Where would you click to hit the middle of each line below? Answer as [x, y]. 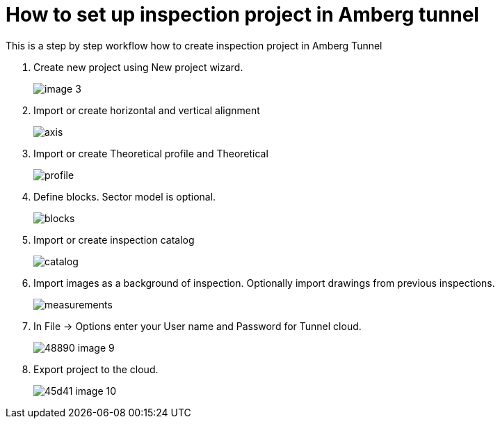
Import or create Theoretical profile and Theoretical [151, 153]
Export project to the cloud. [96, 369]
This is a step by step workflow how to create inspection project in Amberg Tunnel [194, 45]
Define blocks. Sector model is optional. [125, 196]
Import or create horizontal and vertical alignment [147, 110]
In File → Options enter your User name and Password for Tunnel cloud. [197, 326]
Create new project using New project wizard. [138, 67]
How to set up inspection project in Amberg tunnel [242, 15]
